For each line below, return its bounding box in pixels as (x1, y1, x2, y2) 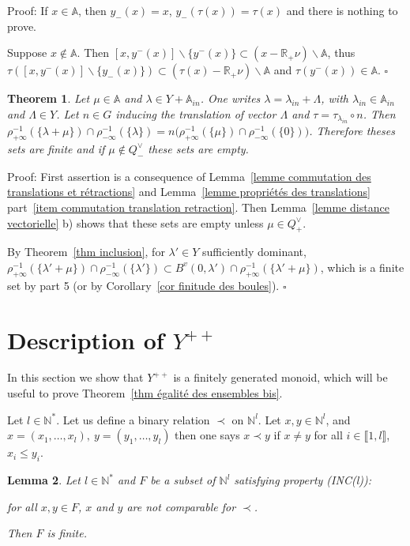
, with (321, 90, 348, 107)
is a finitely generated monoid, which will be (173, 369, 388, 386)
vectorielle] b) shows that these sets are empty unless (7, 214, 264, 231)
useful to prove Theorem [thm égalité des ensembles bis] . (7, 385, 283, 401)
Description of (7, 323, 164, 356)
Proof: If (7, 2, 48, 18)
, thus (327, 44, 355, 61)
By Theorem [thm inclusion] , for (7, 243, 165, 260)
